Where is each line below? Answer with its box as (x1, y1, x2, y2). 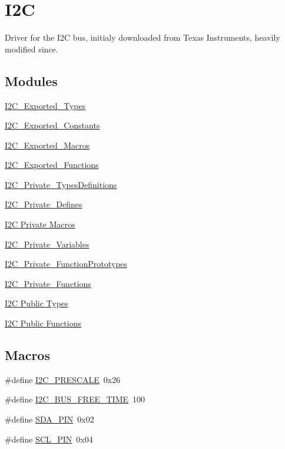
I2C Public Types (5, 297, 68, 309)
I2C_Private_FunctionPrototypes (5, 257, 128, 270)
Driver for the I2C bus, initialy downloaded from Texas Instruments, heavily (5, 31, 280, 44)
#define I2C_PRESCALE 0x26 (5, 373, 121, 385)
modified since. (5, 42, 58, 55)
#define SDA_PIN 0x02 (5, 413, 94, 425)
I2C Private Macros (5, 218, 75, 230)
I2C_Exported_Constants (5, 119, 100, 131)
